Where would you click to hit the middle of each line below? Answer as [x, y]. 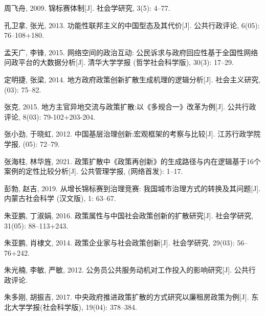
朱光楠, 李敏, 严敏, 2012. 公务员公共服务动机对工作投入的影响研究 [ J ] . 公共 [126, 270]
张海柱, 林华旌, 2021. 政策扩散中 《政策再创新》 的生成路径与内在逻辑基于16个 [132, 161]
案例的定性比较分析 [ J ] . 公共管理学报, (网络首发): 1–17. [94, 171]
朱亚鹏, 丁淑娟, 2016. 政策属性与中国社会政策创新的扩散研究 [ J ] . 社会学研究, [129, 215]
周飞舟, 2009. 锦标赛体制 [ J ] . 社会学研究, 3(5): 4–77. [87, 8]
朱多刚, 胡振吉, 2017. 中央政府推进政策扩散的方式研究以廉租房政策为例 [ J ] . [127, 297]
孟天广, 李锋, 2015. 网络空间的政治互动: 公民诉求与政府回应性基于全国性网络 [131, 52]
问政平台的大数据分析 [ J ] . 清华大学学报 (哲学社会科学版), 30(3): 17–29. [119, 62]
